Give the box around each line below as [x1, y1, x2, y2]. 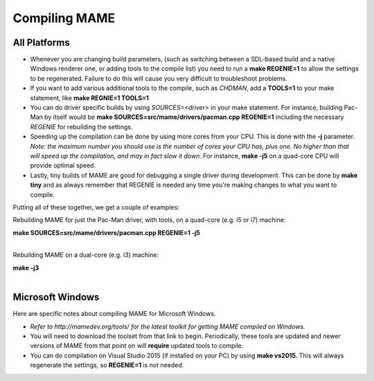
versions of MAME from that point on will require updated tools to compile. [30, 342, 244, 350]
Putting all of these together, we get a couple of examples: [12, 203, 179, 211]
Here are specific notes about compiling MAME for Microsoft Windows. [12, 310, 216, 318]
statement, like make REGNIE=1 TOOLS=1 [30, 93, 149, 102]
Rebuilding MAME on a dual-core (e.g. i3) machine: [12, 251, 159, 259]
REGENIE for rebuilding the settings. [30, 122, 133, 131]
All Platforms [12, 37, 70, 48]
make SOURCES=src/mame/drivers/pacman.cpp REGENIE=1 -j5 [12, 228, 201, 236]
